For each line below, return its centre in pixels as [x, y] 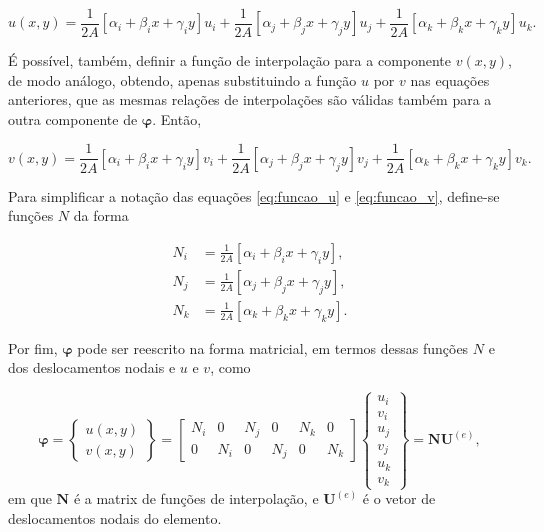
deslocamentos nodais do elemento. [115, 517]
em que [30, 498]
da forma [101, 215]
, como [230, 367]
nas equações [450, 79]
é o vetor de [399, 498]
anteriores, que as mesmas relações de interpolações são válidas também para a [250, 99]
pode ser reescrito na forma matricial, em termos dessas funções [273, 347]
